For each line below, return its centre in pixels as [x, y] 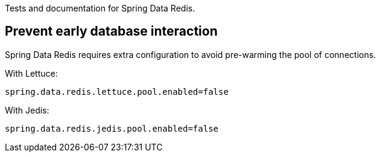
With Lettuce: [31, 73]
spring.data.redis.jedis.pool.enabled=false [112, 128]
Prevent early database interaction [111, 31]
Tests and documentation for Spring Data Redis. [100, 8]
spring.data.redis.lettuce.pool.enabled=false [117, 91]
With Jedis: [27, 110]
